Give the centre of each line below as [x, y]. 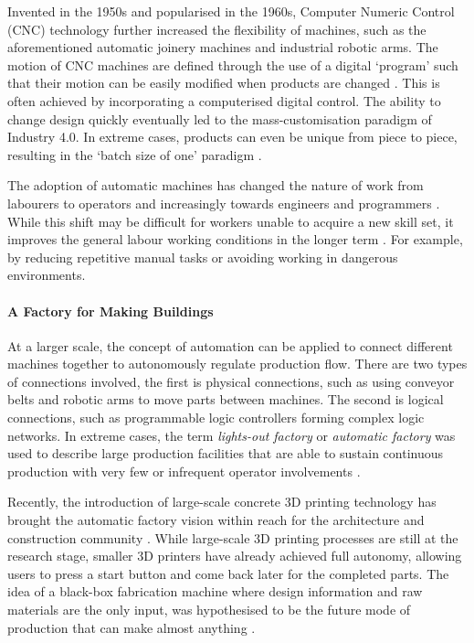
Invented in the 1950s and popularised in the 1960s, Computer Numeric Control [231, 11]
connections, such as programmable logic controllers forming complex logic [216, 418]
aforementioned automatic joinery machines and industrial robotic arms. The [223, 47]
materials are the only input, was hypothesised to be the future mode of [209, 610]
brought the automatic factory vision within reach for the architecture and [216, 520]
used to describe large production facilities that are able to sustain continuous [226, 453]
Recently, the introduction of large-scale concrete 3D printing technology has [222, 502]
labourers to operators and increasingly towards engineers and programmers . [224, 203]
